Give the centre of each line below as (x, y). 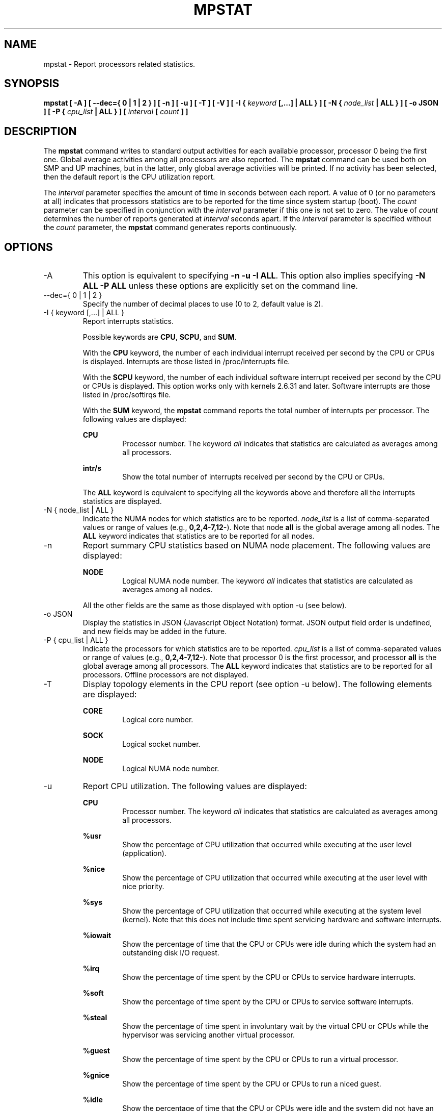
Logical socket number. (161, 744)
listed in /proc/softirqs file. (127, 395)
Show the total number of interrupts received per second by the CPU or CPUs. (254, 477)
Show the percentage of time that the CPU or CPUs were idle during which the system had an (279, 944)
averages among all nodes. (168, 590)
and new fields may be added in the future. (155, 632)
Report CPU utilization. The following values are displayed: (195, 786)
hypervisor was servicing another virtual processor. (209, 1035)
